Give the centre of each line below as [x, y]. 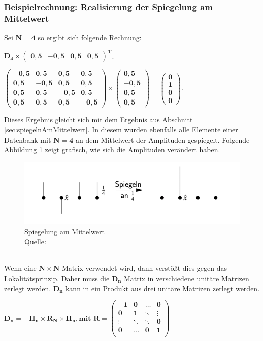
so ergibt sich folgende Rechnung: [90, 37]
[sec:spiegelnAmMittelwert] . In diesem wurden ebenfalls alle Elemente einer [121, 130]
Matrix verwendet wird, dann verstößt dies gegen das [144, 268]
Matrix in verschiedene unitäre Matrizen [186, 278]
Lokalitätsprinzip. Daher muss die [57, 278]
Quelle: [35, 241]
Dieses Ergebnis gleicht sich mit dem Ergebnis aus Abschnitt [98, 120]
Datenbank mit [28, 139]
